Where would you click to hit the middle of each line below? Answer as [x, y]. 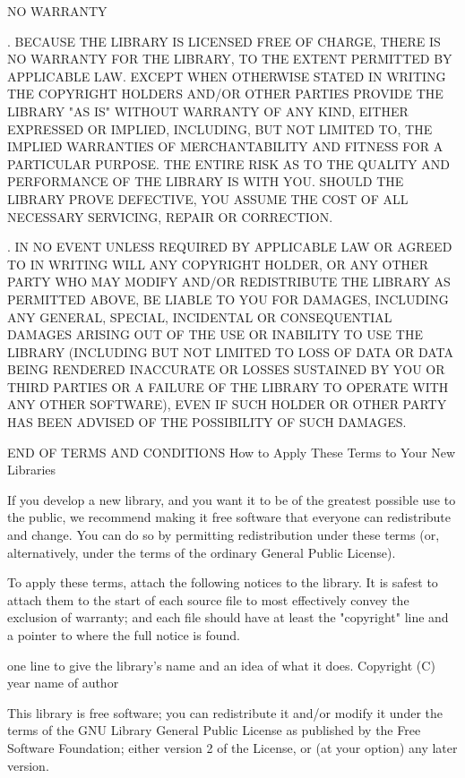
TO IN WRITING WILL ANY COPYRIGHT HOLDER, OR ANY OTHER [218, 264]
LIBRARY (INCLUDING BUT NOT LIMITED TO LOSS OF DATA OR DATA [231, 351]
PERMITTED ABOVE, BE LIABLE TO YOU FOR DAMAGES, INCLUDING [228, 299]
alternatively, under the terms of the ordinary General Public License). [202, 552]
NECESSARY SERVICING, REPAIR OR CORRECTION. [170, 216]
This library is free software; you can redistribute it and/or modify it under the [225, 712]
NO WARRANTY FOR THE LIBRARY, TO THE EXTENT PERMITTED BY [230, 59]
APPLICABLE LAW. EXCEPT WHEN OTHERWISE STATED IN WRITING [227, 76]
